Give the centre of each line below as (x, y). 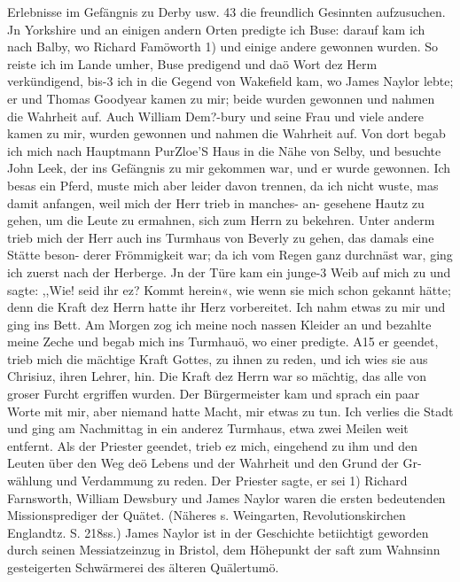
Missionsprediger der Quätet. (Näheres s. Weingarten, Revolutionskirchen (207, 515)
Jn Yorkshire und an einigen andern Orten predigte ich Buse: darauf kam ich (216, 29)
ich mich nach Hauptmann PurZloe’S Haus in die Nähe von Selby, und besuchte (224, 150)
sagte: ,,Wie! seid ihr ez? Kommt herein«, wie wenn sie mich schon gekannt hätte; (229, 289)
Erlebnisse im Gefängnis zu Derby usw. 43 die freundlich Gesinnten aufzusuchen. (226, 12)
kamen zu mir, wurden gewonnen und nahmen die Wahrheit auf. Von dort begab (226, 133)
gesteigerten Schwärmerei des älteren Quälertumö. (143, 567)
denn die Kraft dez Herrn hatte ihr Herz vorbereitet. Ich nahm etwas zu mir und (226, 307)
